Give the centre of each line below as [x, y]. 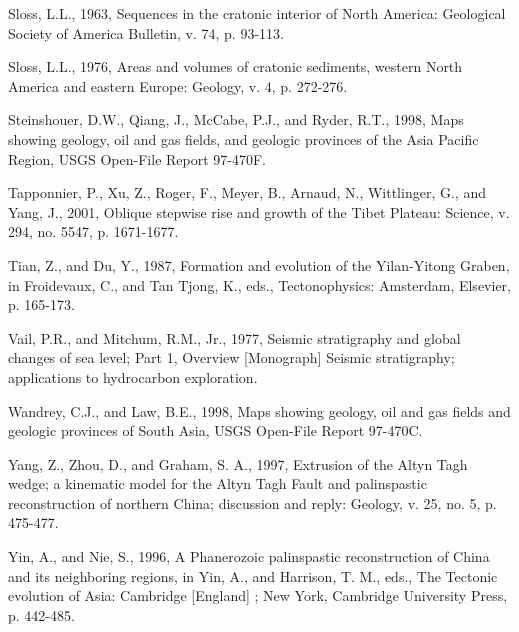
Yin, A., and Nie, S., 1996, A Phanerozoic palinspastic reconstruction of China [249, 556]
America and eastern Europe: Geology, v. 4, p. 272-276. [178, 85]
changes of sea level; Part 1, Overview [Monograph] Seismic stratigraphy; [231, 357]
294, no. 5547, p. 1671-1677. [93, 231]
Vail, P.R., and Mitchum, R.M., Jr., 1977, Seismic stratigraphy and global [234, 337]
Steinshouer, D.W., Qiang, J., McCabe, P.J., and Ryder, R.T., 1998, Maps [236, 119]
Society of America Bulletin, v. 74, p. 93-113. [146, 32]
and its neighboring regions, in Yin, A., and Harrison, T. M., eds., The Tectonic [253, 575]
